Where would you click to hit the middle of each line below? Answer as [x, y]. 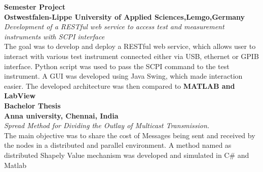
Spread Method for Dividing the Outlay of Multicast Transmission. [107, 125]
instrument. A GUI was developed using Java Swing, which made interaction [123, 76]
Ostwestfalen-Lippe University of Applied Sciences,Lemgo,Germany [125, 16]
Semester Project [35, 7]
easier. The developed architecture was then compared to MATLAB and [120, 85]
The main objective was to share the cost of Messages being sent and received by [130, 135]
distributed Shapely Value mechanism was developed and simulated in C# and [127, 155]
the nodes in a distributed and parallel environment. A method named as [118, 145]
